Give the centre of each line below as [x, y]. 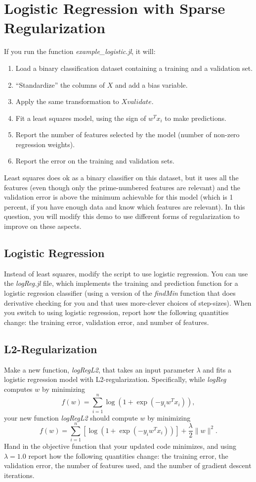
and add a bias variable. [151, 84]
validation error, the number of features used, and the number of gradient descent [128, 465]
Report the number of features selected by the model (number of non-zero [128, 134]
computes [18, 389]
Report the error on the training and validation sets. [95, 161]
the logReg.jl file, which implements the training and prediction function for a [121, 283]
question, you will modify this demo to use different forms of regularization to [122, 216]
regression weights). [45, 144]
